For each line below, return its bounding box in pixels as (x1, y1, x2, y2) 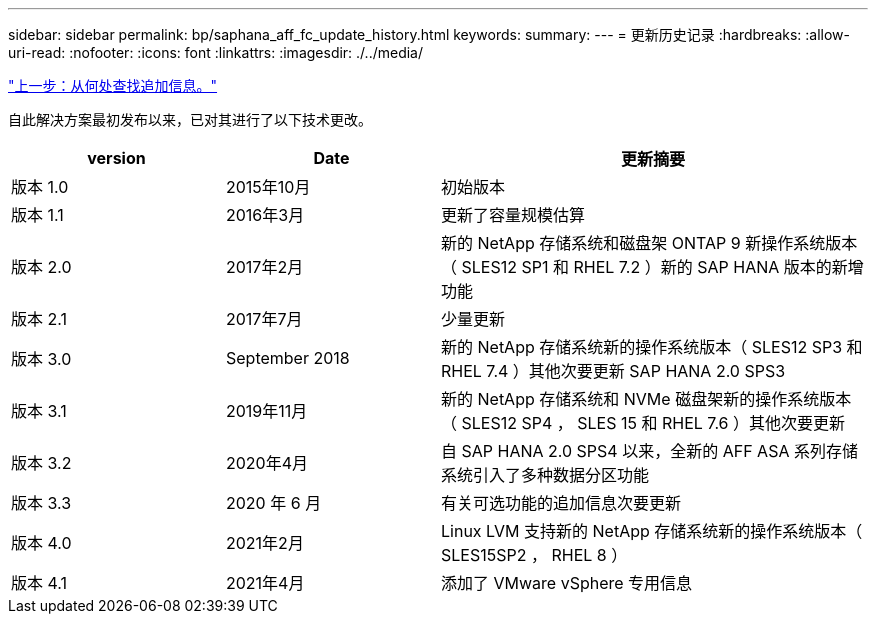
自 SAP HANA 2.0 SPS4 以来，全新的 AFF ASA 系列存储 (441, 441, 858, 461)
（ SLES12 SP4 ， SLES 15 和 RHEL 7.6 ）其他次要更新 (441, 413, 846, 433)
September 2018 (226, 348, 350, 368)
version (87, 148, 146, 168)
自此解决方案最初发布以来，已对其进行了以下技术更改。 (8, 111, 372, 128)
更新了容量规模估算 (441, 205, 586, 225)
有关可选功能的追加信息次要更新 (441, 493, 682, 513)
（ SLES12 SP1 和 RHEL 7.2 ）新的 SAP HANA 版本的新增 (441, 257, 864, 277)
